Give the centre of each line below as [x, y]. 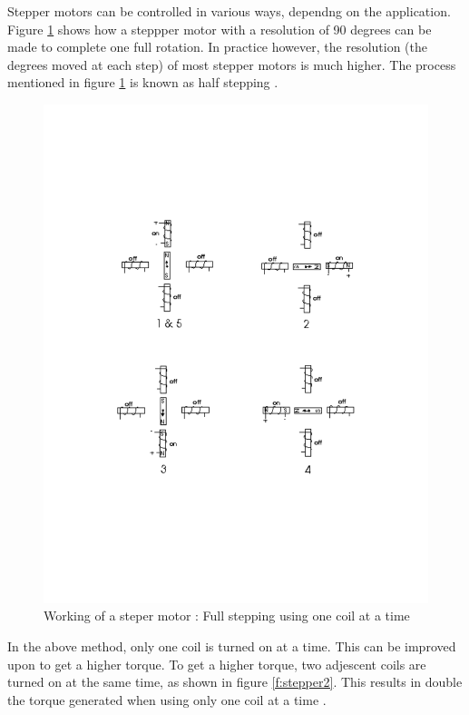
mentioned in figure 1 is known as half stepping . [143, 82]
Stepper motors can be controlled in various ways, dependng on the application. [229, 11]
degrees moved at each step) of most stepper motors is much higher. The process [232, 64]
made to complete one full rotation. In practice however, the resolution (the [217, 47]
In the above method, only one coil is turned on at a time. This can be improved [232, 646]
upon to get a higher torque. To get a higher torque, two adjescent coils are [217, 664]
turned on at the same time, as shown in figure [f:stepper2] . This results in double [235, 682]
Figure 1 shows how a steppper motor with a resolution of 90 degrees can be [220, 29]
